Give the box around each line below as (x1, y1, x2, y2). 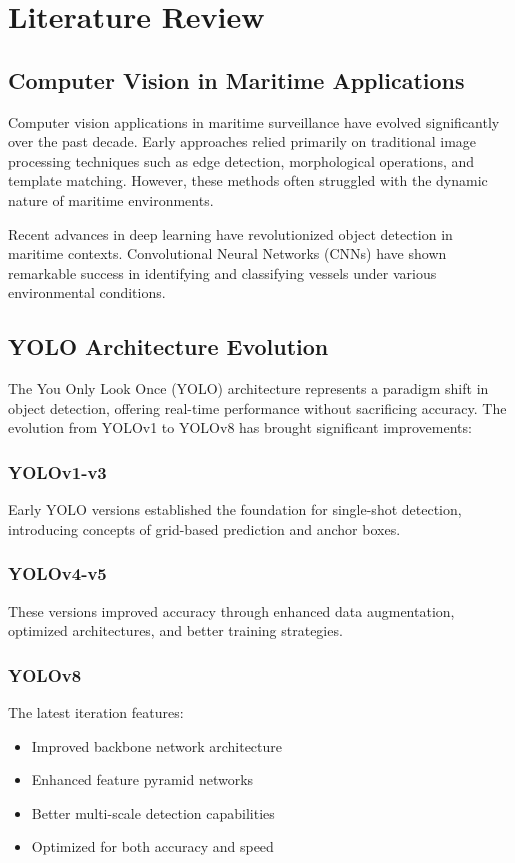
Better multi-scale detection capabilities (31, 802, 275, 823)
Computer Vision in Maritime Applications (8, 64, 465, 95)
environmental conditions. (8, 282, 166, 303)
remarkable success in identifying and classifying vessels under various (8, 262, 437, 283)
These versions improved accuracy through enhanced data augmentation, (8, 600, 455, 621)
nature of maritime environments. (8, 189, 214, 210)
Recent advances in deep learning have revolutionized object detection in (8, 223, 453, 244)
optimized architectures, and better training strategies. (8, 620, 343, 641)
